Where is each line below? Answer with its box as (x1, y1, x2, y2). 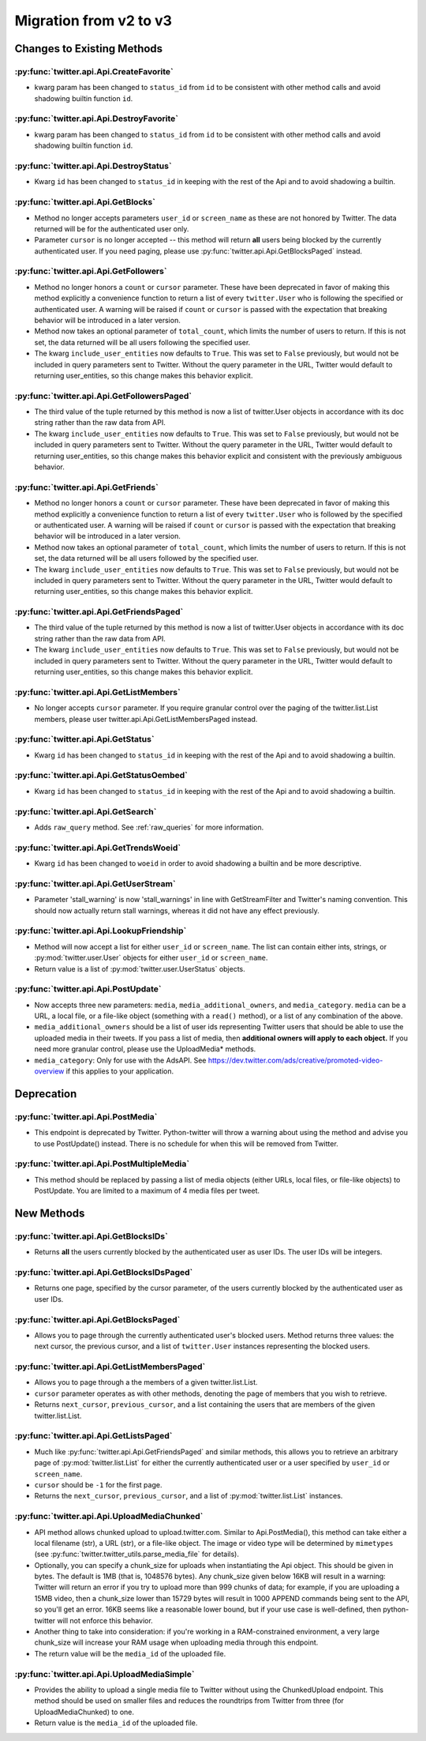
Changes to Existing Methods (14, 42, 163, 55)
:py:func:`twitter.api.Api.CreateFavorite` (14, 66, 174, 77)
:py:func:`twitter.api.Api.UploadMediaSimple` (14, 1668, 195, 1679)
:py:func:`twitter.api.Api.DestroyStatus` (14, 160, 173, 171)
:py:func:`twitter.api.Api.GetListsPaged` (14, 1431, 173, 1442)
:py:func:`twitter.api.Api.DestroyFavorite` (14, 113, 179, 124)
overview (34, 1066, 65, 1076)
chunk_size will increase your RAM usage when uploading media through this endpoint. (34, 1638, 319, 1647)
